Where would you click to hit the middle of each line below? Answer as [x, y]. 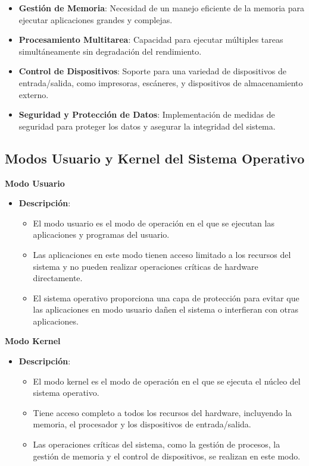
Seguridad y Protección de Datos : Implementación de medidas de [147, 114]
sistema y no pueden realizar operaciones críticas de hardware [146, 266]
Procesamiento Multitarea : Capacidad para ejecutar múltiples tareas [151, 40]
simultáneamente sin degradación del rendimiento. [110, 51]
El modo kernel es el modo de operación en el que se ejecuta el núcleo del [167, 381]
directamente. [58, 278]
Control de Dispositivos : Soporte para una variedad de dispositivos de [152, 71]
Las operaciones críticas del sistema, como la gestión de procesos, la [157, 444]
